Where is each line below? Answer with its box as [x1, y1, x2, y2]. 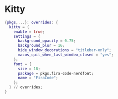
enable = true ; [13, 29, 45, 34]
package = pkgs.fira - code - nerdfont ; [17, 71, 94, 76]
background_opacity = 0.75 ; [17, 38, 76, 43]
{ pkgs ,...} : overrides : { [4, 20, 58, 25]
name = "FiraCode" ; [17, 76, 58, 81]
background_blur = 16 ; [17, 43, 65, 48]
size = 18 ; [17, 66, 41, 71]
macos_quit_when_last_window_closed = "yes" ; [17, 52, 114, 58]
